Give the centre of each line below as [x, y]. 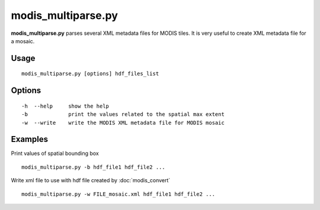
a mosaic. [23, 41]
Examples [30, 139]
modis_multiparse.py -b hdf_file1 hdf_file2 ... [93, 167]
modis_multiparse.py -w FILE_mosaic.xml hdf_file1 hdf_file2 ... [119, 194]
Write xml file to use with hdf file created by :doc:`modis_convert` [91, 180]
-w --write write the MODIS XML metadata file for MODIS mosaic [123, 122]
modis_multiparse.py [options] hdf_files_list [90, 74]
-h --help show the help [65, 106]
